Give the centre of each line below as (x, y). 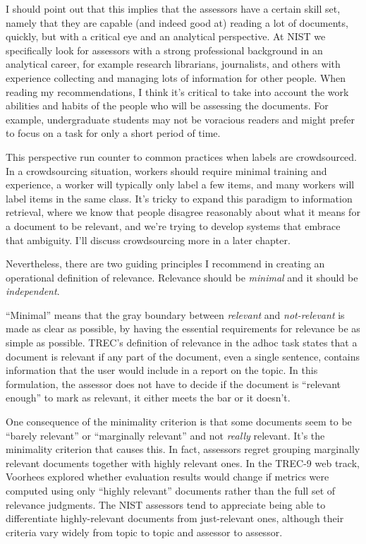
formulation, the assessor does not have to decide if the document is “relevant (173, 383)
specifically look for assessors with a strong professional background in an (164, 50)
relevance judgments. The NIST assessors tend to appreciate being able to (166, 504)
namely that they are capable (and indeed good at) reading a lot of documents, (177, 22)
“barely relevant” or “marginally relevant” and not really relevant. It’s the (165, 435)
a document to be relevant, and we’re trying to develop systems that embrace (173, 225)
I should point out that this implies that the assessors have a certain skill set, (173, 8)
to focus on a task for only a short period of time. (113, 133)
